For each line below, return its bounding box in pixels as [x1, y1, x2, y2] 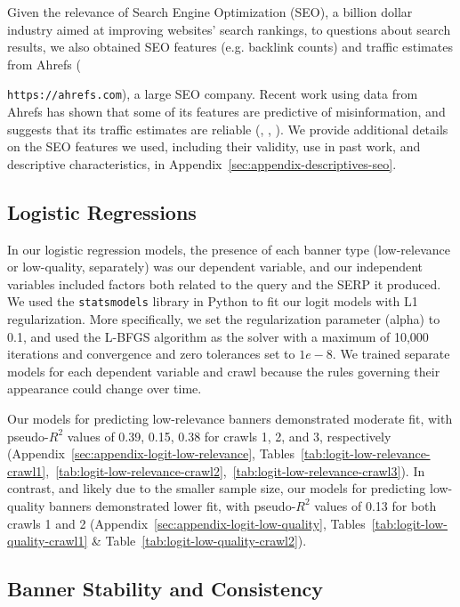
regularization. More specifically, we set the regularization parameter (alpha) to [7, 310, 440, 328]
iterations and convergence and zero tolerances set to [7, 344, 295, 363]
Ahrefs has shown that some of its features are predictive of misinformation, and [7, 102, 446, 121]
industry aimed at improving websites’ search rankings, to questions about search [7, 20, 451, 38]
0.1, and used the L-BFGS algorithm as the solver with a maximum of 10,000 [7, 327, 429, 345]
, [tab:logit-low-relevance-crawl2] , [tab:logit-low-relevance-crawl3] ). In [45, 461, 425, 480]
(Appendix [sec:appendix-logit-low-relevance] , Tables [7, 444, 295, 463]
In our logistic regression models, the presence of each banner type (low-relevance [7, 239, 450, 258]
